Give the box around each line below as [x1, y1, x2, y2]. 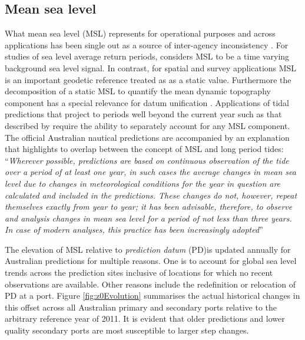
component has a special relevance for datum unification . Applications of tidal [5, 96, 289, 108]
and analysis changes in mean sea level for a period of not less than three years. [5, 212, 292, 224]
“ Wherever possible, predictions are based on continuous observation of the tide [5, 154, 289, 166]
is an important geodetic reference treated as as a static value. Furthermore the [5, 73, 291, 85]
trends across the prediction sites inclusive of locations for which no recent [5, 266, 273, 279]
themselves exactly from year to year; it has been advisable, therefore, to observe [5, 200, 293, 213]
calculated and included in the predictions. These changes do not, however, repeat [5, 189, 297, 201]
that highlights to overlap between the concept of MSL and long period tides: [5, 143, 284, 155]
